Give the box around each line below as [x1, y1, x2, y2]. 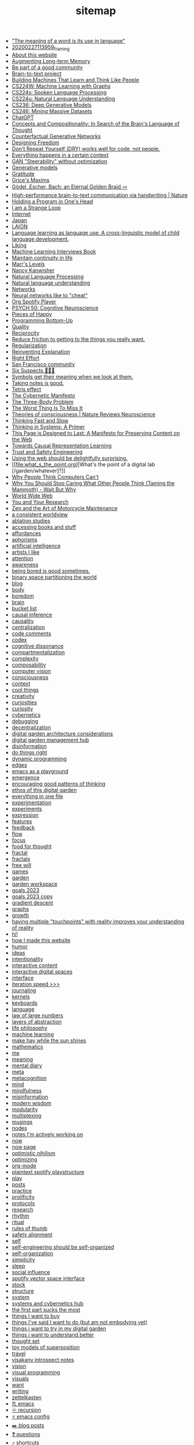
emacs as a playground [11, 767, 69, 774]
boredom [11, 592, 34, 599]
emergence [11, 774, 40, 781]
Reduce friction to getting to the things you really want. [11, 335, 145, 342]
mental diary [11, 1062, 42, 1069]
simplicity [11, 1256, 35, 1263]
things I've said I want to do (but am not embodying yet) [11, 1318, 148, 1325]
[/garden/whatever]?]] [11, 467, 66, 474]
